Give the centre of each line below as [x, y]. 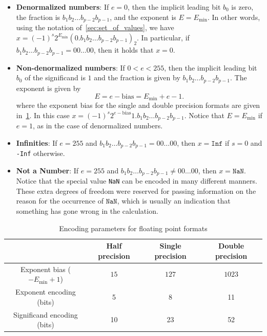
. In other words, [234, 17]
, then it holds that [124, 50]
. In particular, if [163, 37]
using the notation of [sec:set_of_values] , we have [95, 27]
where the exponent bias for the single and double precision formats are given [138, 105]
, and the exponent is [143, 17]
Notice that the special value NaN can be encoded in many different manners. [137, 181]
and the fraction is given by [137, 77]
